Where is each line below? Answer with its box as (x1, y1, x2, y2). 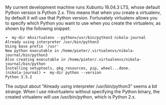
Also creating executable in (5, 57, 66, 62)
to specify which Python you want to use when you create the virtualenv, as (5, 20, 161, 26)
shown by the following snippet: (5, 25, 71, 31)
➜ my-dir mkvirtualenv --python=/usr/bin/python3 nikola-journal (5, 35, 146, 40)
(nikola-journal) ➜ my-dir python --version (5, 70, 101, 75)
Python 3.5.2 (5, 74, 32, 79)
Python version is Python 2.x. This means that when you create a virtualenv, (5, 9, 161, 15)
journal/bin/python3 (5, 52, 48, 57)
